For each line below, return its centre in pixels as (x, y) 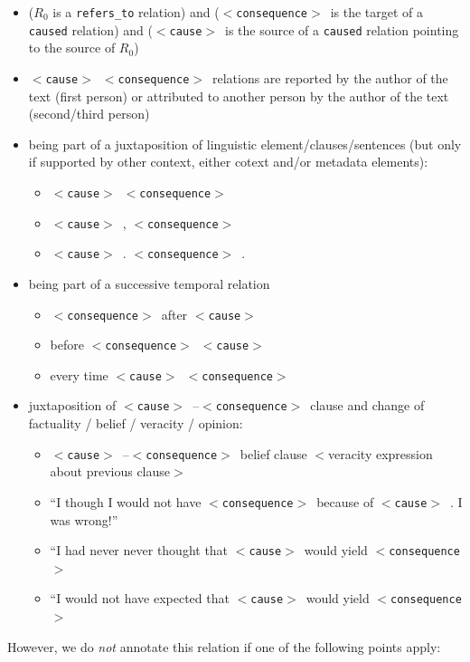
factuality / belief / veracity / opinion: (136, 423)
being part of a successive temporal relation (149, 283)
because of (345, 501)
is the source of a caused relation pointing (342, 29)
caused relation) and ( (90, 29)
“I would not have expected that (140, 598)
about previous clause (110, 471)
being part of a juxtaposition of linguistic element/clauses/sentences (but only (245, 144)
